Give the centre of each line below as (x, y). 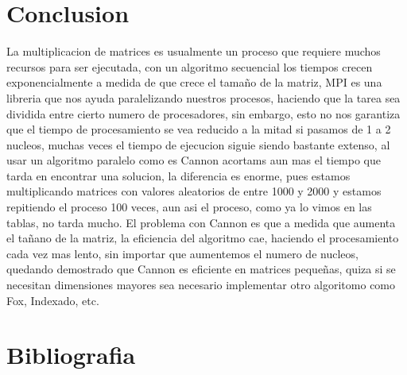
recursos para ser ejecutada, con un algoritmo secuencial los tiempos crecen (190, 66)
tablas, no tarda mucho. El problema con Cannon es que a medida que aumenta (201, 222)
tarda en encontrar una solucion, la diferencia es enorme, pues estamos (178, 175)
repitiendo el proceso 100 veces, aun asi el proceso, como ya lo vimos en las (189, 207)
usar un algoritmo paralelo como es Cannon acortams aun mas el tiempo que (194, 160)
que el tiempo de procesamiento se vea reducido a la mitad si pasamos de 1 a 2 (199, 129)
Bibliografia (71, 355)
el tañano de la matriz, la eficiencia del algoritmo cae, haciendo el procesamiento (203, 238)
